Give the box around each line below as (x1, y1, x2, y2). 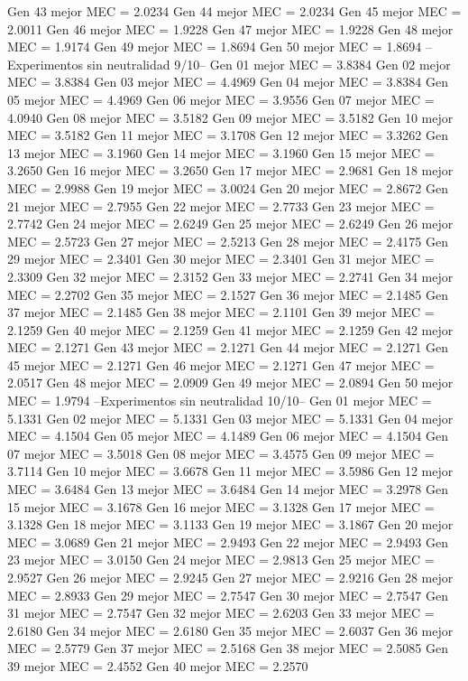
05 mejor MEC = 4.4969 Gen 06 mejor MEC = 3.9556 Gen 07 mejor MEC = (7, 89, 435, 108)
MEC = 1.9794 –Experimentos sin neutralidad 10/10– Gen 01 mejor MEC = (7, 391, 432, 410)
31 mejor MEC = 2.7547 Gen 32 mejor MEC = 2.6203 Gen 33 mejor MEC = (7, 603, 435, 622)
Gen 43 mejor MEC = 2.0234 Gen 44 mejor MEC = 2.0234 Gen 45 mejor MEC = (7, 2, 462, 20)
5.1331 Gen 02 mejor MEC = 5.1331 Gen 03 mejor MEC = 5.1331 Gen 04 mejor (7, 408, 454, 427)
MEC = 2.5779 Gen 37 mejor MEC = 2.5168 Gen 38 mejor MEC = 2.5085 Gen (7, 639, 448, 658)
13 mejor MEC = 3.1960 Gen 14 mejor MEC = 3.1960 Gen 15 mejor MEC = (7, 143, 435, 162)
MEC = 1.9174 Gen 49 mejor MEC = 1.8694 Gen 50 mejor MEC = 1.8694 (7, 37, 422, 56)
